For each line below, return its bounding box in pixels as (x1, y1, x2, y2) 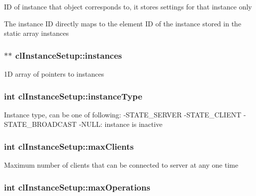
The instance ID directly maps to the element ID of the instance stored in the (4, 18, 242, 28)
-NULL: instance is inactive (79, 119, 163, 129)
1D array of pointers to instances (4, 69, 104, 79)
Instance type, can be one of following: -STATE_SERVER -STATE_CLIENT (4, 109, 242, 119)
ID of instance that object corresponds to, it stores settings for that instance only (4, 1, 252, 11)
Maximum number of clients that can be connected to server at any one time (4, 160, 239, 170)
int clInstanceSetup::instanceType (4, 90, 143, 102)
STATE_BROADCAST (4, 119, 77, 129)
